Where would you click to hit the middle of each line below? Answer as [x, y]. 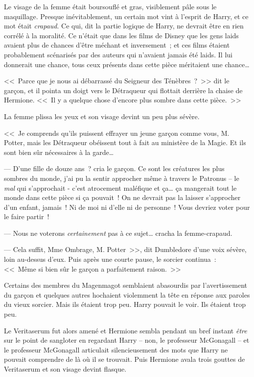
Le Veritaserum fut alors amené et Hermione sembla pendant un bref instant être [126, 330]
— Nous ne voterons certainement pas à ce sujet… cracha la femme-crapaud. [118, 233]
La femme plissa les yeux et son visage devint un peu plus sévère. [102, 116]
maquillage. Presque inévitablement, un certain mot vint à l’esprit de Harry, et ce [126, 16]
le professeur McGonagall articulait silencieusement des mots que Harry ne [116, 349]
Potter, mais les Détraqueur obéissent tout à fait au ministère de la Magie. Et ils [125, 142]
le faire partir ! [27, 216]
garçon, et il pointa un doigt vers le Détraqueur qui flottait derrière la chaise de [123, 90]
